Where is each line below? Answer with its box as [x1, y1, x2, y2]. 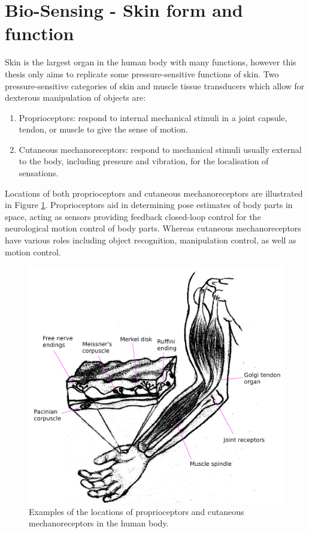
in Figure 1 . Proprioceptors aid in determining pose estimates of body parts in [5, 198, 293, 211]
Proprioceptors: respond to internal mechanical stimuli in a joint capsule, [19, 111, 287, 124]
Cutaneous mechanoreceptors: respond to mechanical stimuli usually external [19, 143, 302, 155]
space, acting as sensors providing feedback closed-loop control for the [5, 210, 261, 222]
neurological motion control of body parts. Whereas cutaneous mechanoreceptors [5, 222, 301, 234]
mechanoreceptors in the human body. [29, 517, 169, 529]
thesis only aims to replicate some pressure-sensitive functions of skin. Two [5, 67, 279, 80]
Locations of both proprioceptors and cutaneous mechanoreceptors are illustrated [5, 186, 303, 199]
